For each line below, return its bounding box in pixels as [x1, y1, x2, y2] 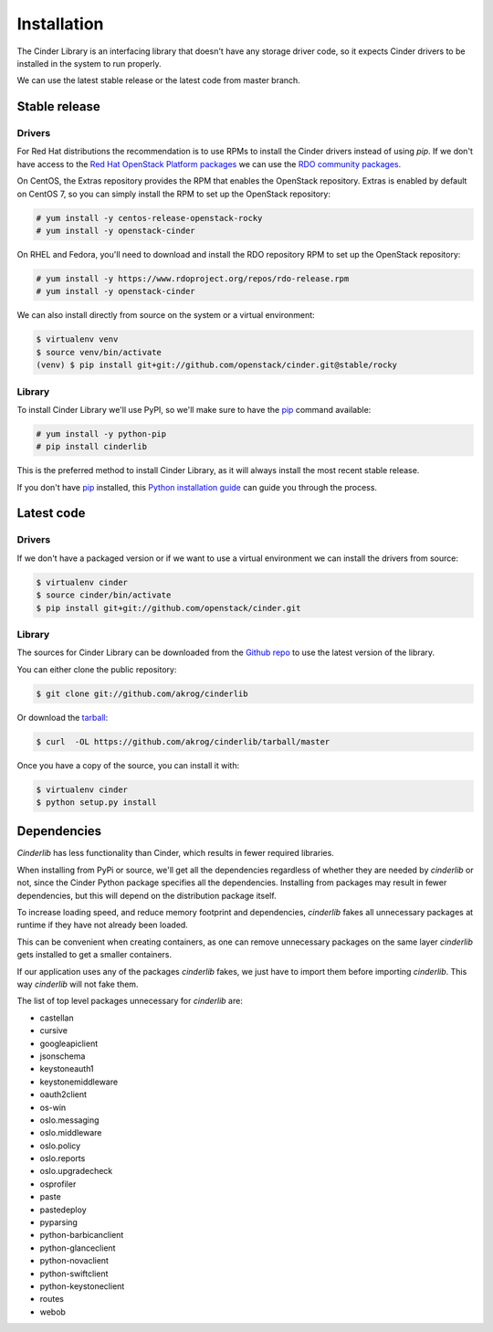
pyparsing [39, 1217, 78, 1228]
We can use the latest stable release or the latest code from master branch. [16, 75, 300, 86]
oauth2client [39, 1089, 87, 1100]
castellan [39, 1012, 74, 1023]
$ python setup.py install [36, 797, 157, 808]
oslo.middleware [39, 1127, 102, 1138]
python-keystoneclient [39, 1280, 125, 1292]
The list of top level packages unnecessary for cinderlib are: [16, 996, 244, 1007]
